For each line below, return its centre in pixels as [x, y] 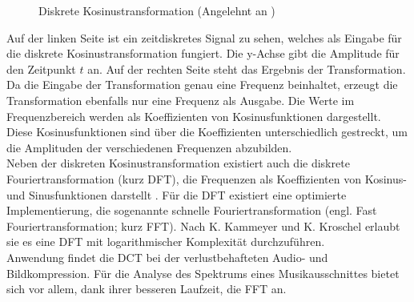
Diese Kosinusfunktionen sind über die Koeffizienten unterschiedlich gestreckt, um [207, 132]
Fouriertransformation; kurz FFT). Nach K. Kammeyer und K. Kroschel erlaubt [203, 225]
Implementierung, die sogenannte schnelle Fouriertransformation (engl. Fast [192, 210]
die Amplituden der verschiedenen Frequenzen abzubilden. [149, 147]
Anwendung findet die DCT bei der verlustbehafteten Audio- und [167, 257]
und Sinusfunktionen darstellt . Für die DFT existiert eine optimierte [177, 194]
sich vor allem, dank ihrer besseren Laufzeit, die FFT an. [147, 289]
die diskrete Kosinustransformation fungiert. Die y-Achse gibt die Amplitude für [203, 53]
